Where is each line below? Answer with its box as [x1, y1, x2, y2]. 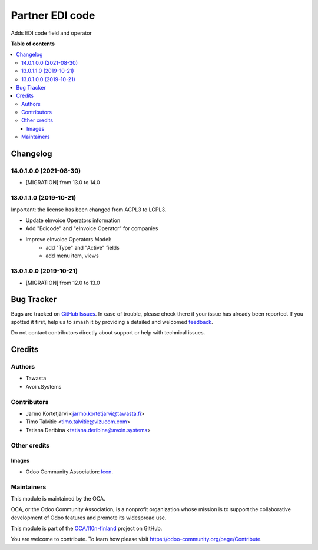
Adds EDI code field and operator [11, 29, 92, 37]
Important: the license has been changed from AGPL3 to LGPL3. [11, 206, 167, 213]
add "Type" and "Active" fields [45, 244, 120, 251]
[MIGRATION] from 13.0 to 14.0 [25, 179, 100, 186]
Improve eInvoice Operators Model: [25, 236, 112, 243]
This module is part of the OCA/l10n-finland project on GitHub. [11, 525, 163, 532]
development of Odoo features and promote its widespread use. [11, 514, 167, 521]
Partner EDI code [11, 9, 95, 22]
